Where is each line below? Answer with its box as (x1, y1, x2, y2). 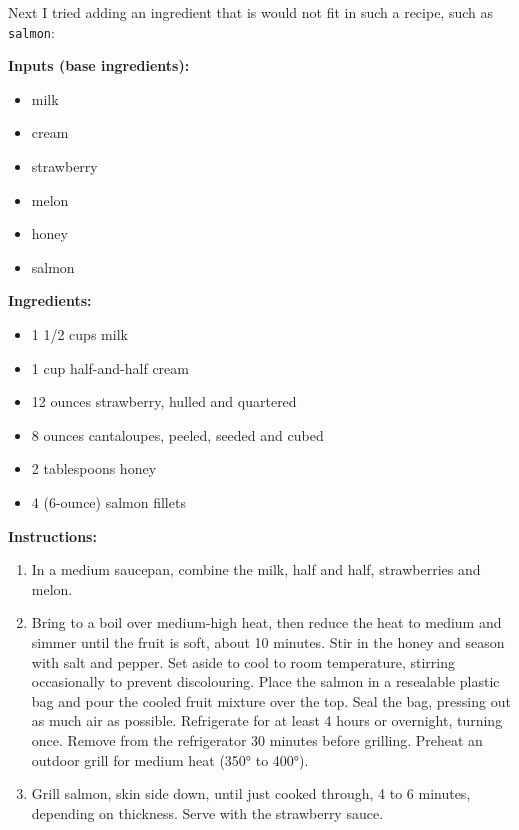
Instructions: (8, 525, 97, 546)
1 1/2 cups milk (31, 324, 128, 344)
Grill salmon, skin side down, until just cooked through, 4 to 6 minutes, (31, 783, 471, 804)
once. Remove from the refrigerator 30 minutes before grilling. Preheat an (31, 729, 483, 750)
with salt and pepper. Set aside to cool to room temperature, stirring (31, 651, 456, 672)
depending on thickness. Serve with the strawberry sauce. (31, 802, 384, 823)
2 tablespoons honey (31, 458, 157, 479)
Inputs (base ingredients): (8, 55, 190, 76)
